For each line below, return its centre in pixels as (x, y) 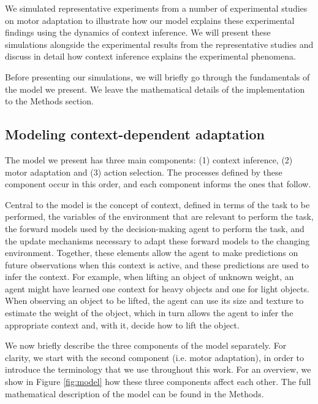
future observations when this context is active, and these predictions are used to (157, 264)
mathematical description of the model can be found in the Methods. (134, 393)
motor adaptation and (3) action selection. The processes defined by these (144, 172)
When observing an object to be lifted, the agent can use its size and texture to (154, 301)
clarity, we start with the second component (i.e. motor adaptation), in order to (155, 357)
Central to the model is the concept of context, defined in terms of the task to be (157, 204)
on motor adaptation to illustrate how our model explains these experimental (150, 20)
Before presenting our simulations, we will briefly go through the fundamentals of (157, 76)
